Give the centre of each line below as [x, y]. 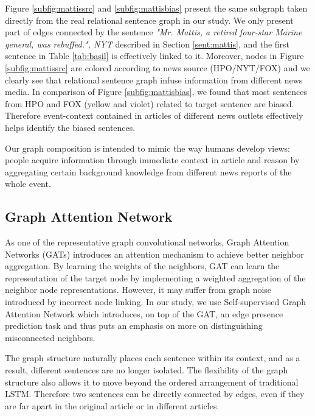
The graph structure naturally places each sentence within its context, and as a [153, 358]
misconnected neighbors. [50, 337]
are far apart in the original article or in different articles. [112, 405]
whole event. [28, 184]
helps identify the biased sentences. [70, 127]
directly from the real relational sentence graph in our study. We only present [149, 20]
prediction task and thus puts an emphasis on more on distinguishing [134, 326]
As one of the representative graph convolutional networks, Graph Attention [147, 242]
